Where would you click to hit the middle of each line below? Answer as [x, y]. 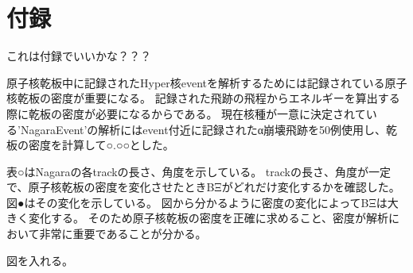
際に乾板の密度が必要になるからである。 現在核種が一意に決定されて [186, 113]
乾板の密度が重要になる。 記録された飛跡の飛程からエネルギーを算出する [208, 98]
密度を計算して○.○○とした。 [101, 145]
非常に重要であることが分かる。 [123, 234]
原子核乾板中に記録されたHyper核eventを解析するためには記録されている [196, 82]
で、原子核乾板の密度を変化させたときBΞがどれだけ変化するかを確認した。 [203, 187]
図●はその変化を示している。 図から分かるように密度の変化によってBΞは [197, 202]
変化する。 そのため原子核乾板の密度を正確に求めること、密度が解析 [208, 218]
